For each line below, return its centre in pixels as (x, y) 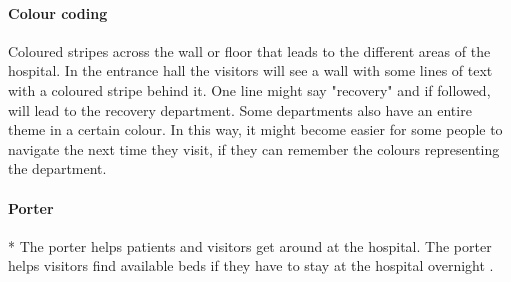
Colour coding (58, 12)
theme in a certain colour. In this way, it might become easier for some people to (255, 129)
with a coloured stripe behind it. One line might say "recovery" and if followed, (249, 89)
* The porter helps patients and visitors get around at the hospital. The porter (250, 245)
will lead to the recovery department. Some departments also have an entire (240, 109)
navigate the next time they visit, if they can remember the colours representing (254, 148)
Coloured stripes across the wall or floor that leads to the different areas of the (249, 50)
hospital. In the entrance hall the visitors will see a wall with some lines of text (250, 70)
